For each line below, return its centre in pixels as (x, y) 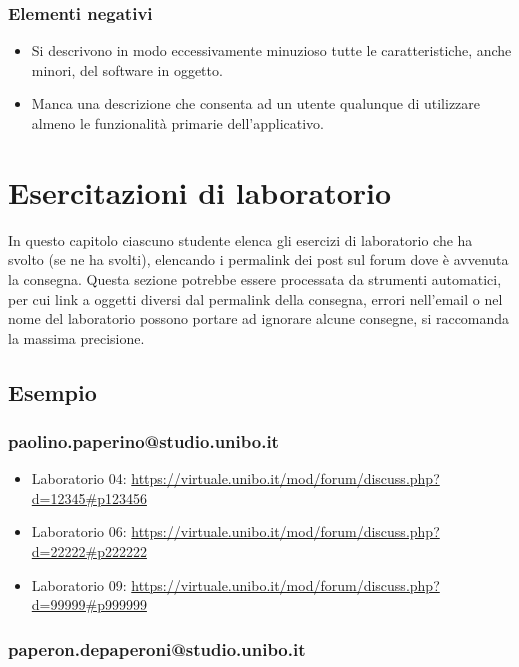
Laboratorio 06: (79, 531)
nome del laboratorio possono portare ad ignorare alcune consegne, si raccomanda (259, 318)
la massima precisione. (76, 337)
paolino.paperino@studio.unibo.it (143, 440)
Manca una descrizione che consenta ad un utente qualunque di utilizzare (256, 103)
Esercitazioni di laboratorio (200, 191)
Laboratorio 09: (79, 584)
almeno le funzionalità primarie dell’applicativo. (177, 123)
